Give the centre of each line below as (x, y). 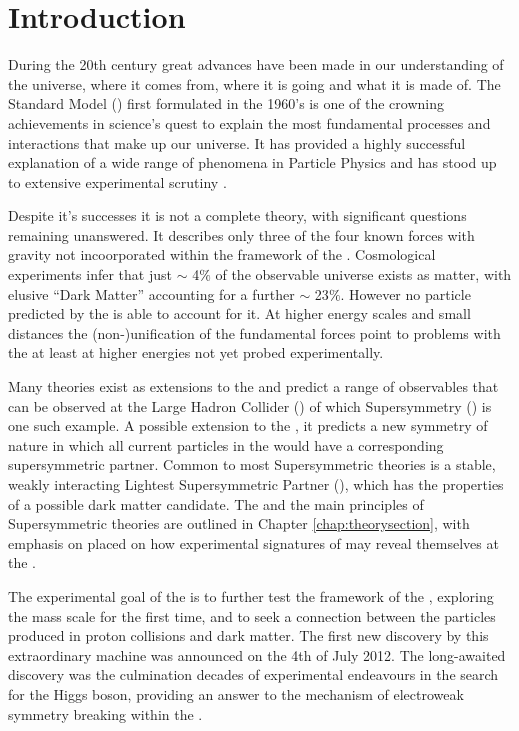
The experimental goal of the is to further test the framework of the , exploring (251, 595)
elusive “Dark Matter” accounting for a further (151, 293)
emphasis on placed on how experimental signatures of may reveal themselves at (253, 542)
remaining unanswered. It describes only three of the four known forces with (241, 234)
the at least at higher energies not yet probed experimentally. (196, 352)
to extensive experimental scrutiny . (117, 181)
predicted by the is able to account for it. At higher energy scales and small (239, 313)
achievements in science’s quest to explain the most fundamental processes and (249, 122)
